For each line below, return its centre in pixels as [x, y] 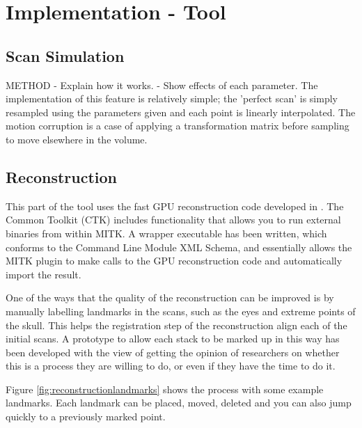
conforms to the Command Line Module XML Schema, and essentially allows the [179, 247]
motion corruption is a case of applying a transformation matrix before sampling [178, 126]
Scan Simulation [65, 55]
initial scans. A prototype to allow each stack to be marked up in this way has [173, 339]
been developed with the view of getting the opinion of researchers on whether [173, 352]
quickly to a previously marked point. [86, 417]
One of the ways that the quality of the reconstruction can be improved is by [170, 298]
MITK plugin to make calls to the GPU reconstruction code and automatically [174, 261]
